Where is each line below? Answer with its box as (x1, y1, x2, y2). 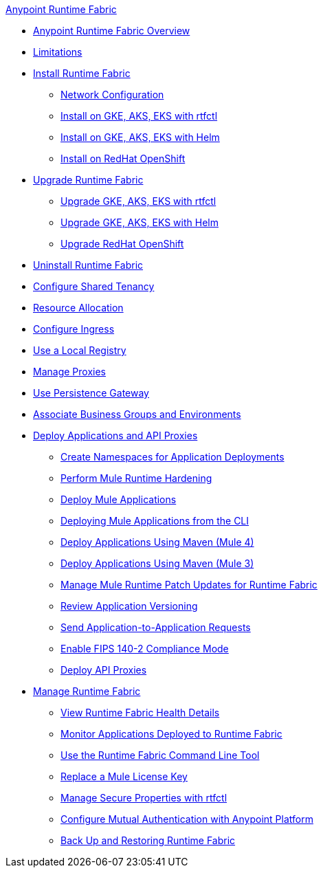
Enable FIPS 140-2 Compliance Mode (60, 643, 229, 654)
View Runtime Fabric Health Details (60, 707, 220, 718)
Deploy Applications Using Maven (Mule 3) (60, 557, 254, 569)
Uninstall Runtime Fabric (33, 259, 144, 271)
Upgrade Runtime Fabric (33, 174, 144, 186)
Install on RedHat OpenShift (60, 153, 186, 164)
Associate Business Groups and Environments (33, 408, 241, 420)
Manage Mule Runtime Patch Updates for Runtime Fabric (60, 579, 318, 590)
